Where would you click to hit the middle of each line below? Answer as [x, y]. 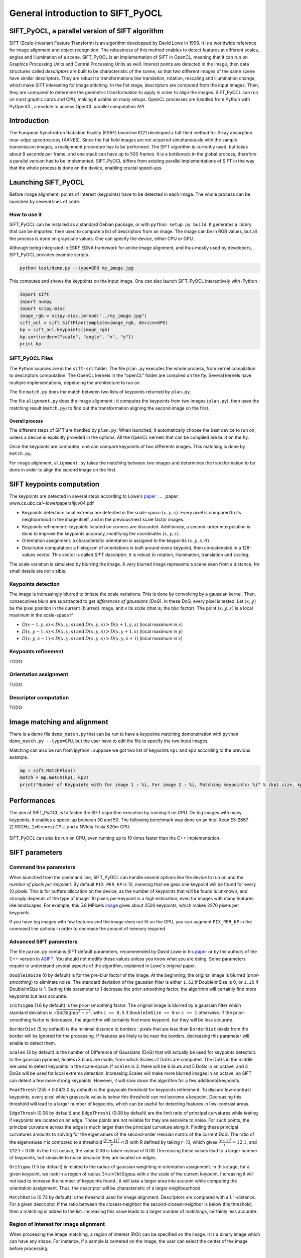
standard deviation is [31, 1012]
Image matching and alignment [59, 722]
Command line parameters [42, 867]
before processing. [29, 1248]
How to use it [26, 214]
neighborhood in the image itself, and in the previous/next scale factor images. [103, 520]
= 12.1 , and [245, 1142]
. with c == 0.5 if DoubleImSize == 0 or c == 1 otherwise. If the [161, 1012]
